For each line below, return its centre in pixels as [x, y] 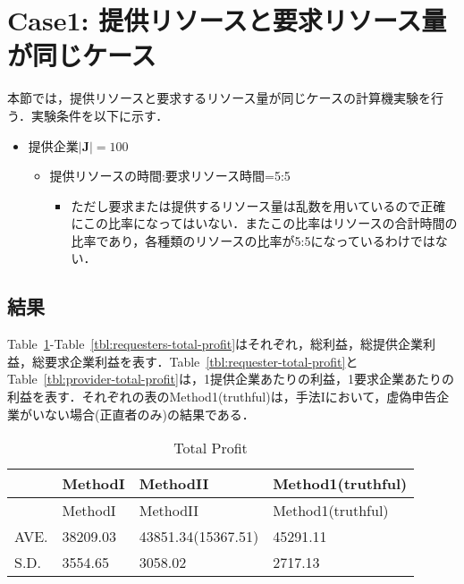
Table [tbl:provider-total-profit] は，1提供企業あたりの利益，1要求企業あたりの [231, 379]
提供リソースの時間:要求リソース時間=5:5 [170, 176]
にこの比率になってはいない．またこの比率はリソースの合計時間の [264, 223]
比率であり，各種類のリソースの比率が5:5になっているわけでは [253, 240]
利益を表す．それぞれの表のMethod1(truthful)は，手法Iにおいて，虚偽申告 [222, 397]
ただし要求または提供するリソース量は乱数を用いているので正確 [258, 205]
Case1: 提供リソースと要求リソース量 [227, 20]
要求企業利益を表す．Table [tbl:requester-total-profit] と [201, 361]
